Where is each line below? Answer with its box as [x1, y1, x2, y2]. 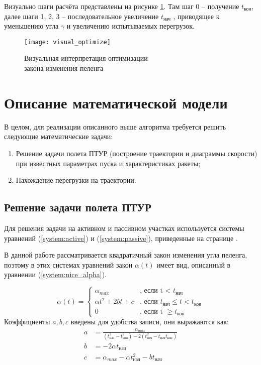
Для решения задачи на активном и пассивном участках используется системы [4, 222, 244, 233]
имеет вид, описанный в [156, 259, 231, 270]
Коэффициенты [4, 316, 50, 327]
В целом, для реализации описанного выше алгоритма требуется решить [4, 121, 226, 132]
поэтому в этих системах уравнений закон [4, 259, 133, 270]
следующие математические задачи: [4, 131, 113, 142]
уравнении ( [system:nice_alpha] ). [4, 269, 107, 280]
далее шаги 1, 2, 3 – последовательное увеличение [4, 11, 159, 21]
